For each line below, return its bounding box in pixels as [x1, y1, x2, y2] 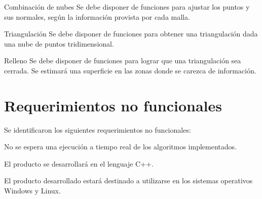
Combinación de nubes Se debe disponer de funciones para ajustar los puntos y [4, 2, 250, 12]
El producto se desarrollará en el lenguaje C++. [4, 158, 154, 169]
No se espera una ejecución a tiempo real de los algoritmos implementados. [4, 141, 237, 152]
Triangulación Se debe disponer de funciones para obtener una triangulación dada [4, 28, 258, 39]
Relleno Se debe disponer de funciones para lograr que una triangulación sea [4, 55, 241, 66]
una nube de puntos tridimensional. [4, 38, 114, 49]
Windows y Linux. [4, 185, 61, 196]
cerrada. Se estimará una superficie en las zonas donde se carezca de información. [4, 65, 256, 75]
